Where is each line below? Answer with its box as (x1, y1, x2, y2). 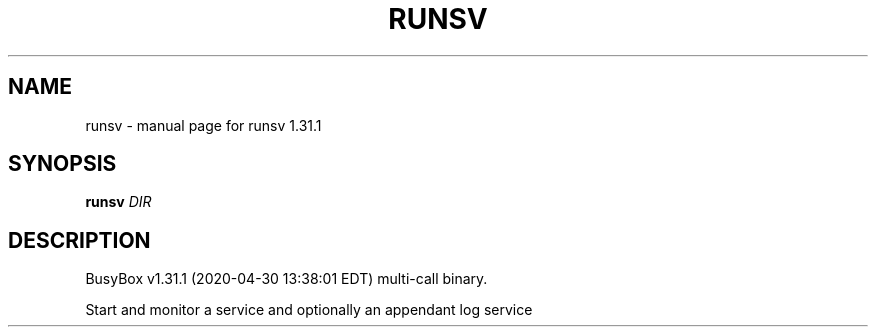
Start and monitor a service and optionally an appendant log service (85, 301, 533, 319)
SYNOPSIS (8, 151, 117, 177)
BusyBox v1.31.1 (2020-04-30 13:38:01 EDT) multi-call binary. (85, 270, 488, 288)
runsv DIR (85, 193, 152, 211)
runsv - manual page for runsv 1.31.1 (85, 116, 322, 134)
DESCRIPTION (8, 227, 151, 253)
